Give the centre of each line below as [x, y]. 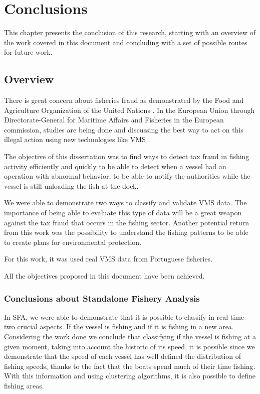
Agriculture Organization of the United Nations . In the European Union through [129, 110]
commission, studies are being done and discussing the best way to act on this [124, 129]
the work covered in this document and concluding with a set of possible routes [126, 42]
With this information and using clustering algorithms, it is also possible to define [130, 376]
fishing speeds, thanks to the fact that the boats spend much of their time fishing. [130, 366]
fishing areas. [24, 385]
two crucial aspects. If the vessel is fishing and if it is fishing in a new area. [119, 326]
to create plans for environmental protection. [73, 242]
